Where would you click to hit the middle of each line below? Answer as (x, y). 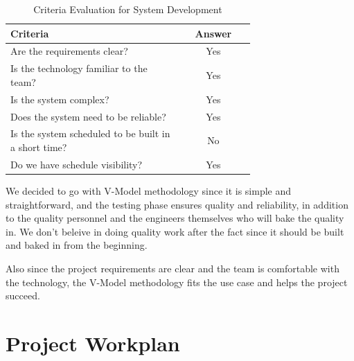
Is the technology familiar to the (79, 68)
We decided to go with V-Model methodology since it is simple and (149, 190)
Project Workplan (93, 343)
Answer (213, 33)
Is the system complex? (60, 99)
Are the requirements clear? (69, 51)
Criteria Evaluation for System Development (128, 9)
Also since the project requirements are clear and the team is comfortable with (172, 268)
